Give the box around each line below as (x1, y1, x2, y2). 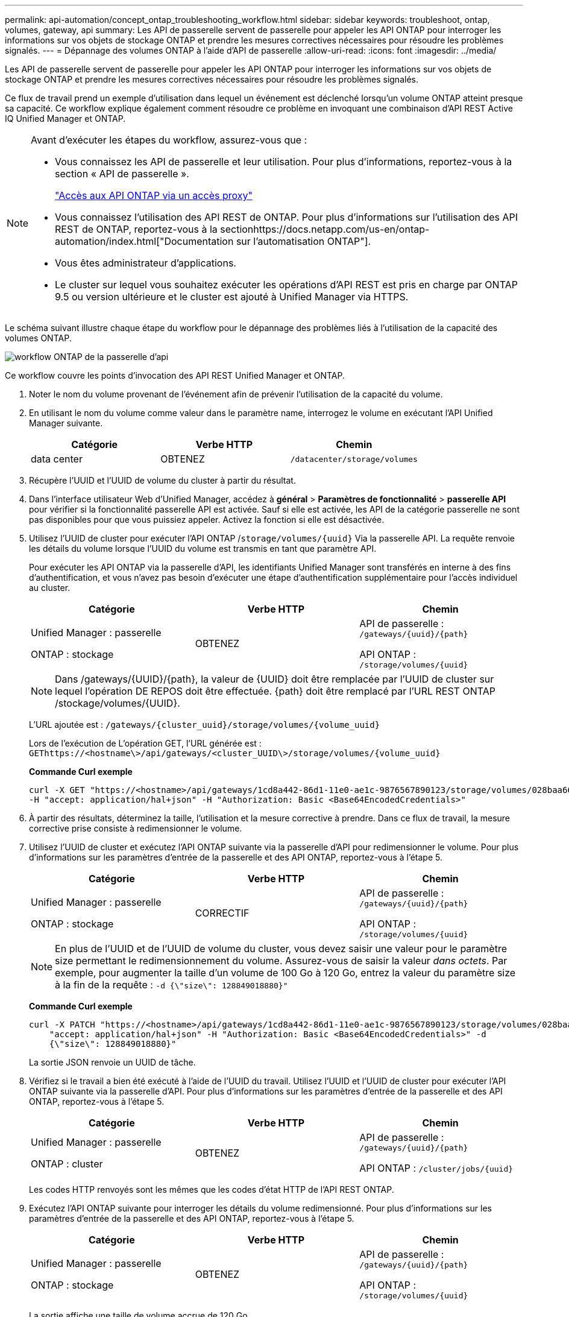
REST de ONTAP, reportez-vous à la (55, 223, 218, 235)
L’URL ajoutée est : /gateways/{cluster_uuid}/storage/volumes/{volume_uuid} (29, 719, 380, 730)
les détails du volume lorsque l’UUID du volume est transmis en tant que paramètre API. (29, 543, 377, 554)
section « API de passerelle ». (55, 168, 189, 180)
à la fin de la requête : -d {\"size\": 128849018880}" (55, 979, 288, 991)
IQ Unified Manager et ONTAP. (5, 113, 126, 124)
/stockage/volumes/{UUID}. (55, 697, 180, 709)
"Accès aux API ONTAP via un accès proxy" (55, 189, 253, 201)
